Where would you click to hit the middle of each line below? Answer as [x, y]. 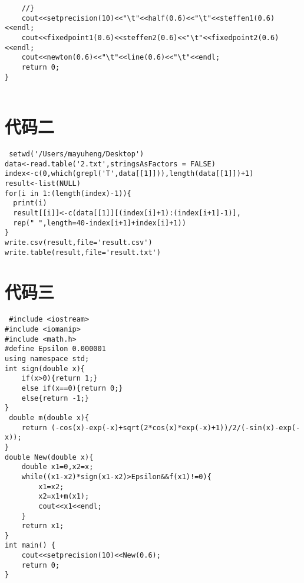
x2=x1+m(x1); [64, 497]
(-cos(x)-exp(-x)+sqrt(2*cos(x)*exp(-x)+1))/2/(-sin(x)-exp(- [176, 428]
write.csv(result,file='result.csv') [79, 242]
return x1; [43, 526]
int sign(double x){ [45, 369]
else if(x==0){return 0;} [72, 388]
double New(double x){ [49, 457]
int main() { [30, 546]
